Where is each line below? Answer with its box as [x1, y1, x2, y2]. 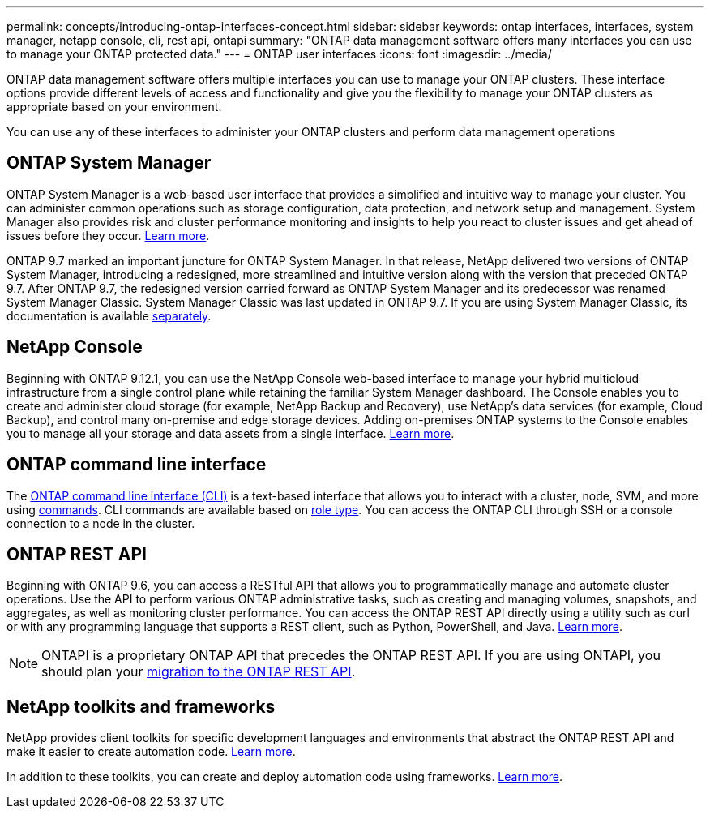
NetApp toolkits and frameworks [6, 696, 276, 717]
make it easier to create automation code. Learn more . [6, 744, 296, 759]
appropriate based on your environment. [6, 100, 222, 114]
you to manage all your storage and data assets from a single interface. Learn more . [6, 426, 455, 440]
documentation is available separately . [6, 308, 212, 323]
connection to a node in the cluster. [6, 516, 195, 530]
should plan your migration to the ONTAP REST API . [41, 663, 356, 680]
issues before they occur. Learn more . [6, 228, 210, 242]
